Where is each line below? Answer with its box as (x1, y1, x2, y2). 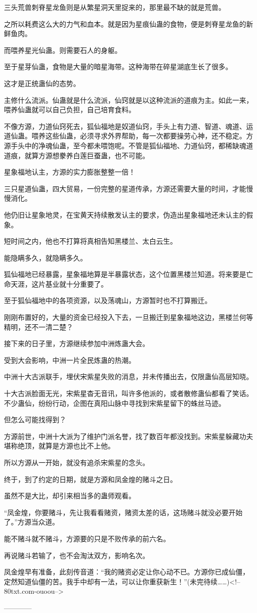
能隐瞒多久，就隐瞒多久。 (4, 252, 87, 263)
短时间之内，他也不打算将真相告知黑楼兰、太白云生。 (4, 236, 177, 246)
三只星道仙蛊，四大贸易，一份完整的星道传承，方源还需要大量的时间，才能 (4, 183, 246, 193)
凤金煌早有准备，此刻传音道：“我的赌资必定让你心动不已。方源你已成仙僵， (4, 567, 250, 577)
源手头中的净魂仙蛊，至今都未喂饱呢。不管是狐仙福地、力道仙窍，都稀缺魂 (4, 140, 246, 150)
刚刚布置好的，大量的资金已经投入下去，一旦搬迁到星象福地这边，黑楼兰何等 (4, 312, 253, 322)
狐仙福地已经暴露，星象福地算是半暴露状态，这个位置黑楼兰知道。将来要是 (4, 269, 246, 279)
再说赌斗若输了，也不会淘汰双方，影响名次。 (4, 550, 149, 560)
